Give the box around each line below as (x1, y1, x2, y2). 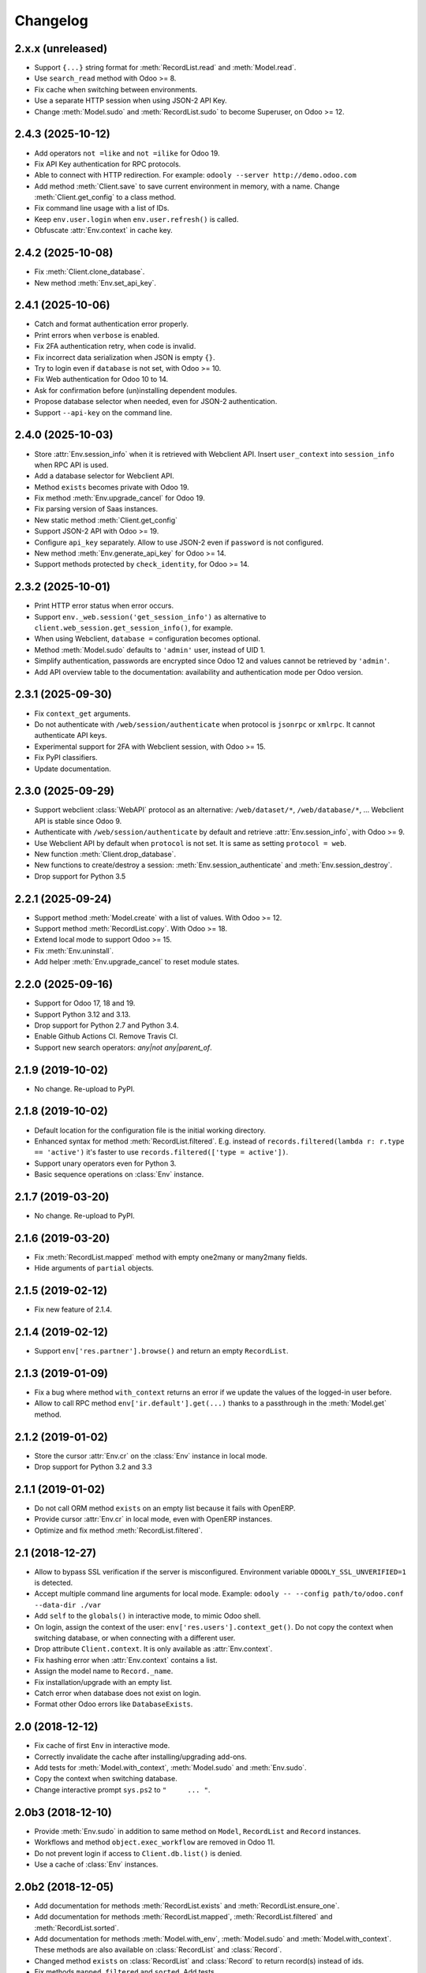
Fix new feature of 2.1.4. (34, 1305, 112, 1314)
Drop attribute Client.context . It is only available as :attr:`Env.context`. (34, 1644, 273, 1653)
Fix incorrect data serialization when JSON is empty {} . (34, 352, 216, 362)
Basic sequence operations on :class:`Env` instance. (34, 1170, 204, 1179)
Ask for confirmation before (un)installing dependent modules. (34, 385, 237, 395)
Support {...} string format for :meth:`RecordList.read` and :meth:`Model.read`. (34, 63, 297, 73)
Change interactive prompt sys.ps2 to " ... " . (34, 1784, 211, 1795)
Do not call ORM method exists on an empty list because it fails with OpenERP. (34, 1503, 296, 1513)
